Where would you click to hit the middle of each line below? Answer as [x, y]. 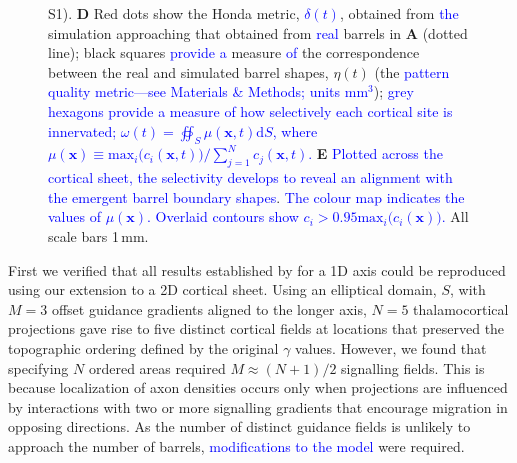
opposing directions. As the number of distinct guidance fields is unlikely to [239, 426]
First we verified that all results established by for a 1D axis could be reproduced [257, 269]
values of [74, 216]
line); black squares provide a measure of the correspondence [234, 52]
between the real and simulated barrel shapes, [188, 71]
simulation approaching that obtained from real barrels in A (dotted [258, 32]
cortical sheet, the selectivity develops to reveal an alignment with [250, 177]
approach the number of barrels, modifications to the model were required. [236, 445]
